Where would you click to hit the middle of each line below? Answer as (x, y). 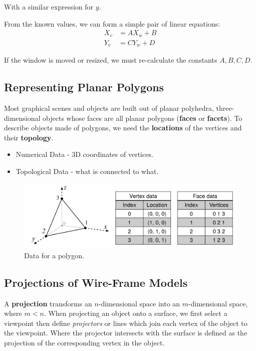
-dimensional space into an (139, 303)
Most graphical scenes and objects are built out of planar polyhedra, (109, 108)
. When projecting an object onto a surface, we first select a (136, 313)
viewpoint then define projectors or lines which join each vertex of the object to (126, 323)
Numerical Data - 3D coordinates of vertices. (84, 154)
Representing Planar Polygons (84, 87)
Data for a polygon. (54, 255)
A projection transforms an (48, 303)
